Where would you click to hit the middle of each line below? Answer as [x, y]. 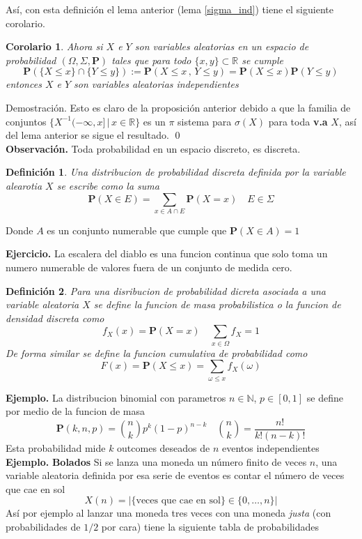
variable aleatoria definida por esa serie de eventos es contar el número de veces [175, 475]
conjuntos [26, 121]
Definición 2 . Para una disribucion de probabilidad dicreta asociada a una [166, 290]
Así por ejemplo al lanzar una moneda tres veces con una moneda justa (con [168, 513]
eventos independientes [271, 447]
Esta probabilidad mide [56, 447]
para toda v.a [298, 121]
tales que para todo [151, 60]
